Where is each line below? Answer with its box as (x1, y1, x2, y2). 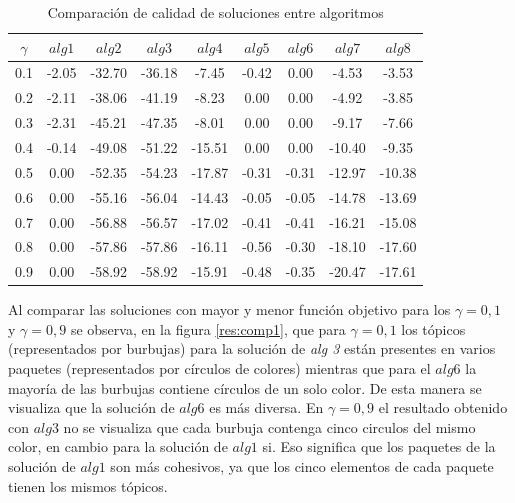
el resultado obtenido (378, 397, 508, 418)
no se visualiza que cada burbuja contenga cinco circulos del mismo (63, 416, 476, 437)
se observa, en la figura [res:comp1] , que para (70, 318, 346, 339)
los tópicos (401, 318, 466, 339)
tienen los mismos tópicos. (8, 475, 168, 496)
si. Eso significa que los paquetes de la (262, 436, 496, 457)
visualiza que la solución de (8, 397, 175, 418)
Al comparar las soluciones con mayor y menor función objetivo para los (8, 299, 451, 320)
